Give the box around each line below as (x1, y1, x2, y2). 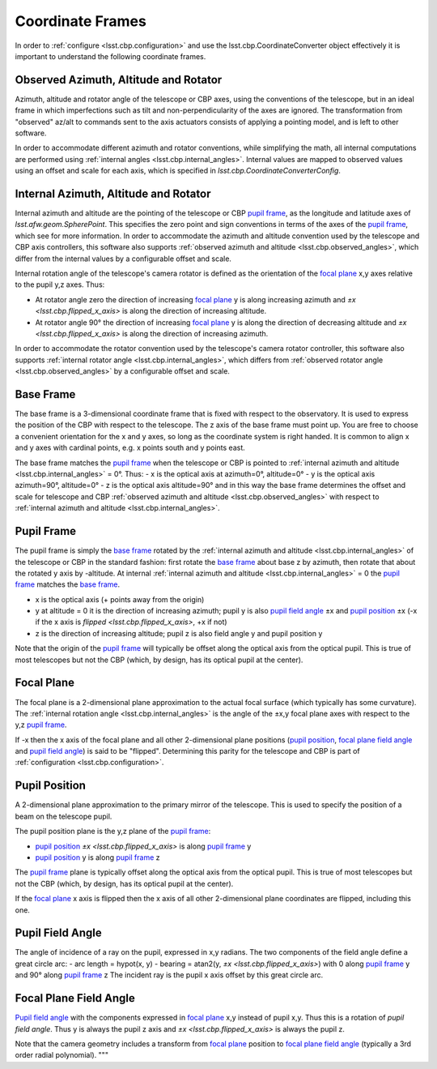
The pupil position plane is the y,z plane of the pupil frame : (15, 827, 211, 836)
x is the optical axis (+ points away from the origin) (35, 594, 205, 604)
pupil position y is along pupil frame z (35, 852, 160, 862)
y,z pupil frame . (15, 720, 67, 729)
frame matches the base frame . (15, 579, 121, 589)
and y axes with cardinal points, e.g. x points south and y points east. (15, 443, 246, 453)
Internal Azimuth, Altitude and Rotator (15, 187, 211, 200)
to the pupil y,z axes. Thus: (15, 280, 105, 289)
